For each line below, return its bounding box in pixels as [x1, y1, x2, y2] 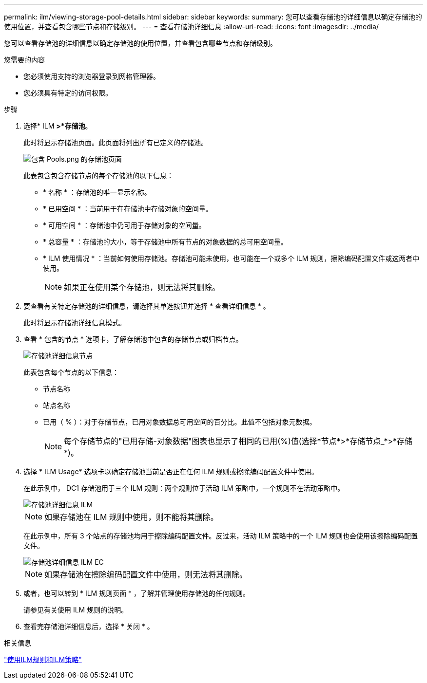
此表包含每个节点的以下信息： [23, 368, 119, 376]
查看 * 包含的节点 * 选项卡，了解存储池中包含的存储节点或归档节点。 [23, 335, 243, 343]
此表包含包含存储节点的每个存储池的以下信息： [23, 171, 174, 180]
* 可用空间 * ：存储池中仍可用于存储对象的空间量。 [43, 221, 206, 229]
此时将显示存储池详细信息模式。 [23, 318, 126, 327]
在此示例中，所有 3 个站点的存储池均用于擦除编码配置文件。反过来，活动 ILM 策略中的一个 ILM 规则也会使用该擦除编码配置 [23, 532, 418, 540]
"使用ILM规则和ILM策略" [4, 655, 82, 664]
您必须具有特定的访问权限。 [23, 89, 112, 97]
